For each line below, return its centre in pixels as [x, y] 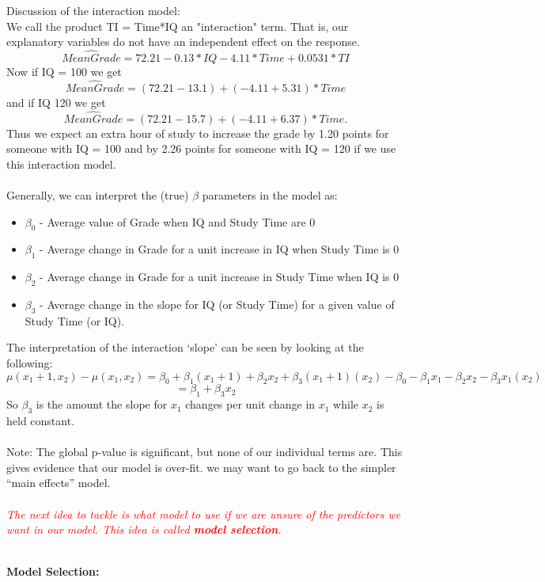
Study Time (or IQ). [75, 320]
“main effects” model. [59, 483]
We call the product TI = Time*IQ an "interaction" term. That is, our [178, 26]
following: [30, 362]
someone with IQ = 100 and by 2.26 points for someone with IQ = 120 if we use [201, 148]
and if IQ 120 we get [56, 102]
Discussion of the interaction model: [93, 10]
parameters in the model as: [270, 195]
